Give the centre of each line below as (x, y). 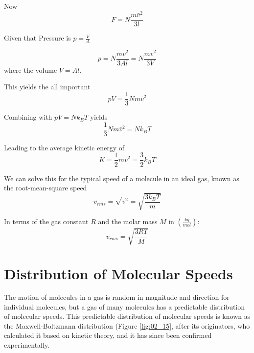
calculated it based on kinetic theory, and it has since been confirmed (108, 335)
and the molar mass (128, 221)
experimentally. (27, 344)
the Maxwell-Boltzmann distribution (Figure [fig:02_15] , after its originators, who (127, 325)
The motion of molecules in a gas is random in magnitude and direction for (117, 297)
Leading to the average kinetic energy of (64, 147)
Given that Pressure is (37, 38)
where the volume (31, 70)
